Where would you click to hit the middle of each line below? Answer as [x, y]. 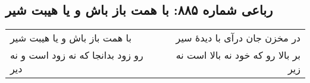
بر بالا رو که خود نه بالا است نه [238, 55]
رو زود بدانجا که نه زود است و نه [77, 55]
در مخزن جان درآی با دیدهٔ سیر [238, 38]
